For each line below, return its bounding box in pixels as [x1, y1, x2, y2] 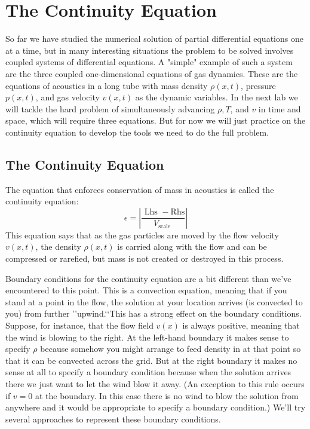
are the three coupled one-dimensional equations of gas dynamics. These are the [5, 67, 298, 79]
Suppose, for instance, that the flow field [5, 319, 154, 332]
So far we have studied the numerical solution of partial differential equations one [5, 32, 303, 45]
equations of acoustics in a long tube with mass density [5, 79, 208, 91]
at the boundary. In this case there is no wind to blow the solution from [35, 389, 299, 402]
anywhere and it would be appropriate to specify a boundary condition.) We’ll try [5, 401, 306, 413]
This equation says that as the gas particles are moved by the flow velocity [5, 228, 279, 241]
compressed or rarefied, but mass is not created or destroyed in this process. [5, 252, 284, 265]
